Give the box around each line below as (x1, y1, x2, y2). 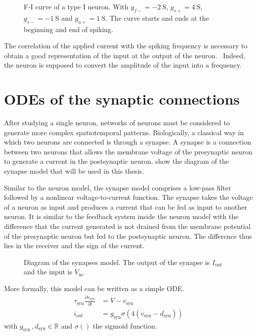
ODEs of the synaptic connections (4, 89, 240, 109)
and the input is (24, 266, 73, 277)
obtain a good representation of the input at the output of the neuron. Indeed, (4, 50, 245, 60)
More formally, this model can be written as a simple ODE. (4, 283, 184, 293)
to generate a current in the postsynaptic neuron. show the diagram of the (4, 156, 229, 166)
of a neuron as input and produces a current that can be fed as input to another (4, 201, 247, 212)
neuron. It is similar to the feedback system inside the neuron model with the (4, 211, 239, 222)
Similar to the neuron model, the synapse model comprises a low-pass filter (4, 182, 231, 192)
